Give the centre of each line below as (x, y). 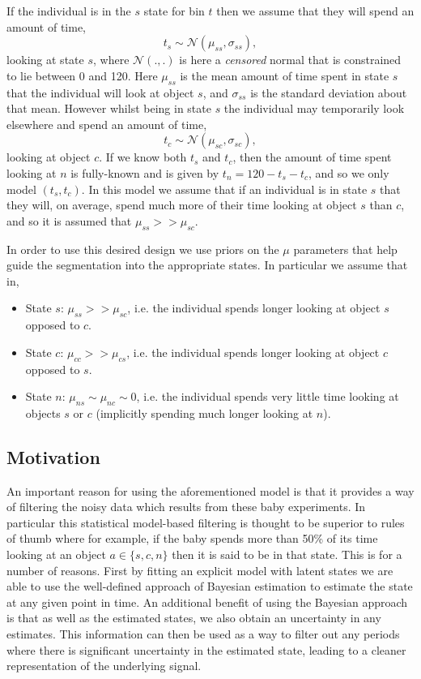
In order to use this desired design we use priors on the (143, 249)
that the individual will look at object (100, 92)
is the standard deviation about (329, 92)
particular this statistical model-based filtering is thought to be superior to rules (206, 522)
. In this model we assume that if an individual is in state (224, 189)
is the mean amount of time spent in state (285, 75)
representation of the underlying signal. (104, 666)
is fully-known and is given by (145, 172)
